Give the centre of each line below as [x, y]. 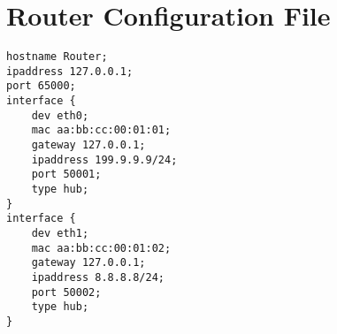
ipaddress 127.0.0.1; [70, 71]
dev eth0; [60, 115]
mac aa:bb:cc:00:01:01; [101, 130]
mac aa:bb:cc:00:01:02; [101, 248]
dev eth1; [60, 233]
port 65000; [41, 86]
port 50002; [66, 292]
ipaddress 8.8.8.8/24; [98, 277]
